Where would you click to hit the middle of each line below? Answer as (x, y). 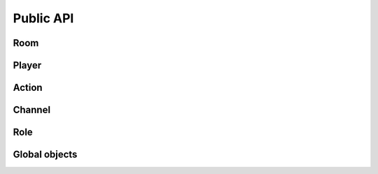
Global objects (45, 155)
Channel (32, 110)
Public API (43, 18)
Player (27, 65)
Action (28, 88)
